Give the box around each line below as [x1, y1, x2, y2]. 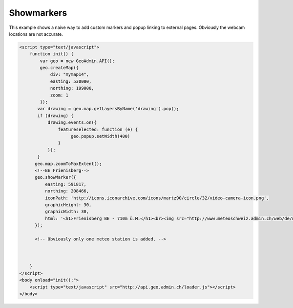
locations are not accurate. [9, 31, 63, 37]
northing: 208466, [44, 189, 89, 194]
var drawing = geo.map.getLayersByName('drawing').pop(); [37, 106, 179, 112]
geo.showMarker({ [35, 174, 77, 180]
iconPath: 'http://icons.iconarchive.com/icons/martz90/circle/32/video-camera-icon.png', [44, 195, 270, 201]
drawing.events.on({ [47, 120, 97, 125]
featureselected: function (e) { [58, 126, 138, 132]
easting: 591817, [44, 181, 86, 187]
